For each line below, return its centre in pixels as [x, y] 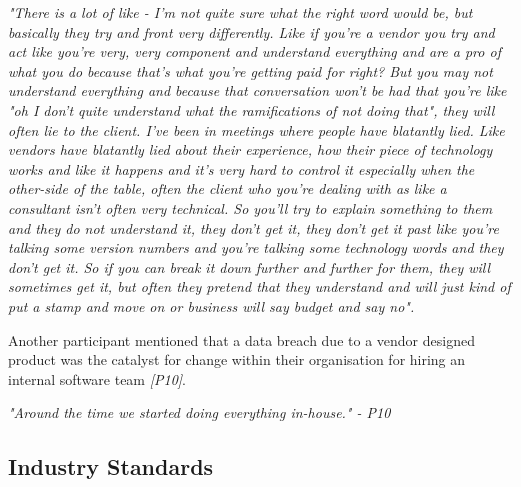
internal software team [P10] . [97, 378]
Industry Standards [111, 466]
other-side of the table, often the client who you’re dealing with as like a [227, 188]
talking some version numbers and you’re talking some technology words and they [256, 247]
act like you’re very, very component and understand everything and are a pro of [254, 51]
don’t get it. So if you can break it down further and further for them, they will [249, 266]
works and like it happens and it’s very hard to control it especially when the [241, 168]
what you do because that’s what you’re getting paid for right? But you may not [250, 70]
